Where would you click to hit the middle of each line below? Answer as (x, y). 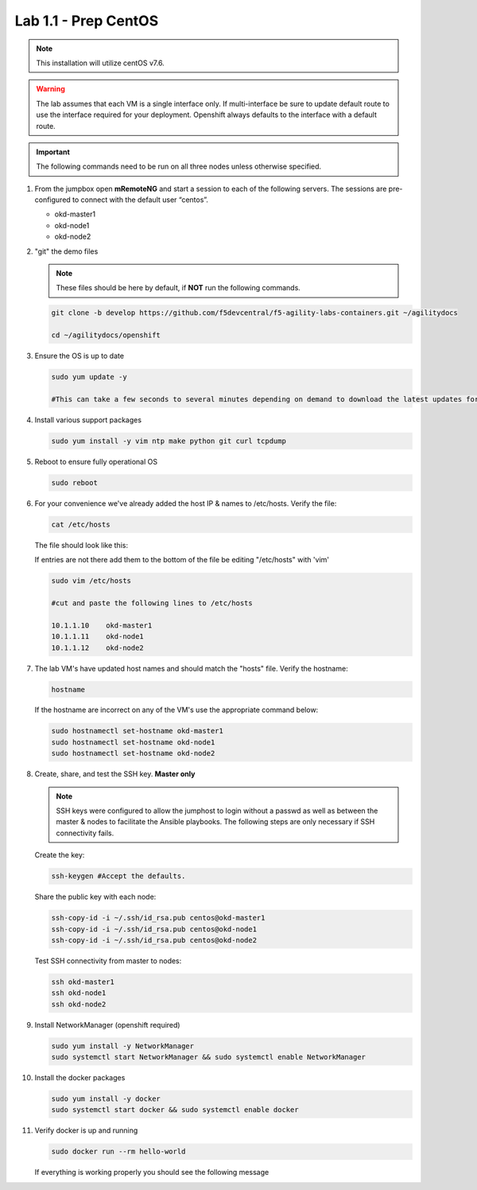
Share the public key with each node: (95, 897)
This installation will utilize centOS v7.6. (100, 63)
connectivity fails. (85, 833)
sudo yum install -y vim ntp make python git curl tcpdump (169, 441)
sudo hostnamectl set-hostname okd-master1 (138, 731)
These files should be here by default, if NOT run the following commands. (178, 288)
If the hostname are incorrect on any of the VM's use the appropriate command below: (176, 710)
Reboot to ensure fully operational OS (96, 461)
